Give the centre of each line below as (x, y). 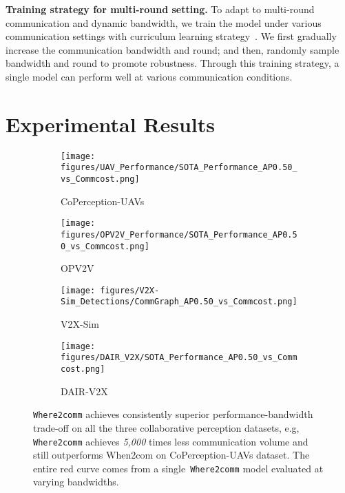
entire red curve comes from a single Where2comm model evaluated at (178, 468)
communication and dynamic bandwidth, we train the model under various (164, 22)
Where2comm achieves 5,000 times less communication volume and (171, 441)
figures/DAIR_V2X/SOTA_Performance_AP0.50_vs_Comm (179, 358)
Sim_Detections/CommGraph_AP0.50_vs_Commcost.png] (179, 302)
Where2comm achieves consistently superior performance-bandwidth (173, 414)
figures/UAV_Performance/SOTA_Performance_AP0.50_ (179, 168)
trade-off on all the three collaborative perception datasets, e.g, (166, 427)
